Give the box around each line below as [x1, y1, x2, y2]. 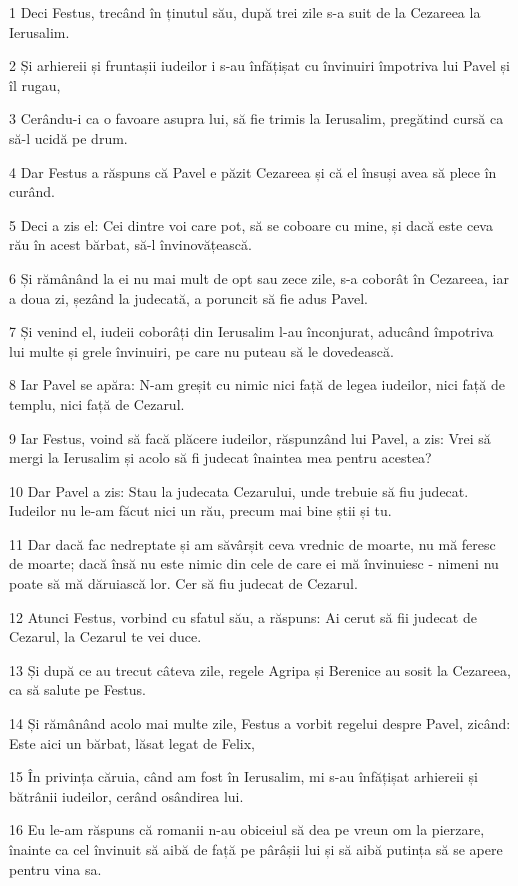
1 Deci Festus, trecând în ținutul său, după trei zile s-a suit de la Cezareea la [9, 2, 481, 22]
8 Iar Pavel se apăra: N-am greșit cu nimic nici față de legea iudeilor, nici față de [9, 374, 505, 395]
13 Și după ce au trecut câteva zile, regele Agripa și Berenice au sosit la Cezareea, [9, 659, 511, 680]
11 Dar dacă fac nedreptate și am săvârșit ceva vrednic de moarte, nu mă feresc [9, 533, 496, 554]
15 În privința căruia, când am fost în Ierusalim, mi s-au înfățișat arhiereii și [9, 766, 478, 787]
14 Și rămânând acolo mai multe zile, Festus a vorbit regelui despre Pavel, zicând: [9, 713, 511, 734]
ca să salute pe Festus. [9, 679, 146, 700]
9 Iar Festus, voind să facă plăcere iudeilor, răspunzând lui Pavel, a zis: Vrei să [9, 427, 491, 448]
